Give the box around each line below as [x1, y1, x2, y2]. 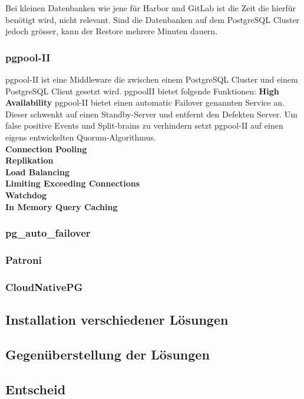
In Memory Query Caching [5, 200, 118, 212]
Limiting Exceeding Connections [5, 177, 140, 189]
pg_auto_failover [5, 225, 91, 240]
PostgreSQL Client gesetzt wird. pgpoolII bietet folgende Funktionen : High [5, 84, 279, 97]
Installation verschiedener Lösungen [5, 310, 229, 329]
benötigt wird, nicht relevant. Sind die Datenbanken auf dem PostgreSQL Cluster [5, 13, 300, 25]
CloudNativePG [5, 279, 83, 294]
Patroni [5, 252, 42, 267]
